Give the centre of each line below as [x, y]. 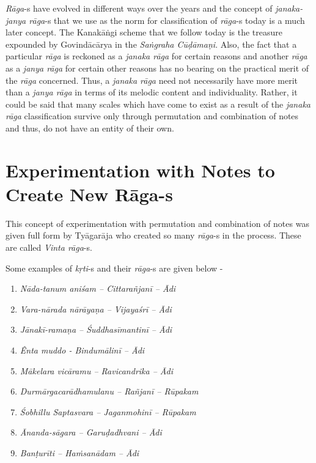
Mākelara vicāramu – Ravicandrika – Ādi [97, 370]
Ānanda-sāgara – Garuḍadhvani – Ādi [91, 432]
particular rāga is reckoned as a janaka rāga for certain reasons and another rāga [156, 56]
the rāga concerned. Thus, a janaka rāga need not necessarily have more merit [152, 80]
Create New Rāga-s [89, 194]
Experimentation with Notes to [140, 170]
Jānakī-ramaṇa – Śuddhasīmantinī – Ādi [96, 329]
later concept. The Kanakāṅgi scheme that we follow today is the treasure [144, 32]
